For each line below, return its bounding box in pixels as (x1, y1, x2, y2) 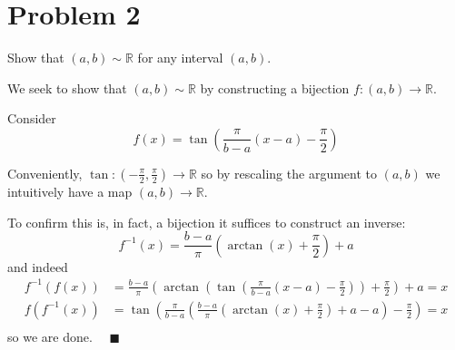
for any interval (137, 48, 223, 67)
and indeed (7, 257, 68, 276)
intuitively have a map (7, 181, 133, 200)
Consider (7, 109, 56, 128)
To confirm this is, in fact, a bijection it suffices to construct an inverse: (7, 212, 406, 231)
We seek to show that (7, 78, 127, 97)
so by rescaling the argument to (201, 163, 377, 182)
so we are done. (7, 326, 93, 345)
